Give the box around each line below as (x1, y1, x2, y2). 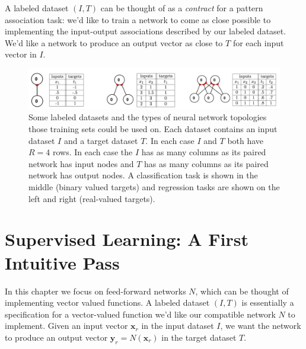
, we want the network (220, 319, 301, 332)
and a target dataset (63, 134, 138, 146)
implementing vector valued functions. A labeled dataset (5, 296, 210, 309)
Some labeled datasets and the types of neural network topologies (28, 111, 267, 123)
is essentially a (241, 296, 294, 309)
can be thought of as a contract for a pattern (100, 2, 263, 14)
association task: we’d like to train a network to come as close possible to (5, 13, 271, 25)
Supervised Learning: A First (5, 227, 248, 251)
